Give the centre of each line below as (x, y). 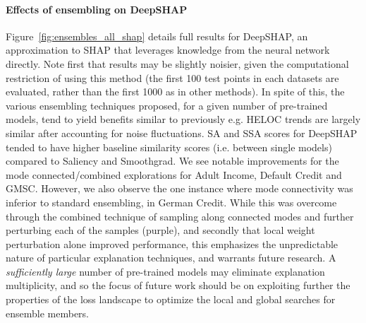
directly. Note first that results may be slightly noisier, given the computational (177, 63)
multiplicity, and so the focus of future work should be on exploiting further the (178, 285)
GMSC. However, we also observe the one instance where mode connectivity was (179, 188)
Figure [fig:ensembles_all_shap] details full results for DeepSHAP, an (157, 36)
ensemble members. (47, 313)
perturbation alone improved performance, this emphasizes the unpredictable (172, 243)
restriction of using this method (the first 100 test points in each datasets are (172, 77)
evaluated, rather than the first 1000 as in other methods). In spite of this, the (175, 92)
